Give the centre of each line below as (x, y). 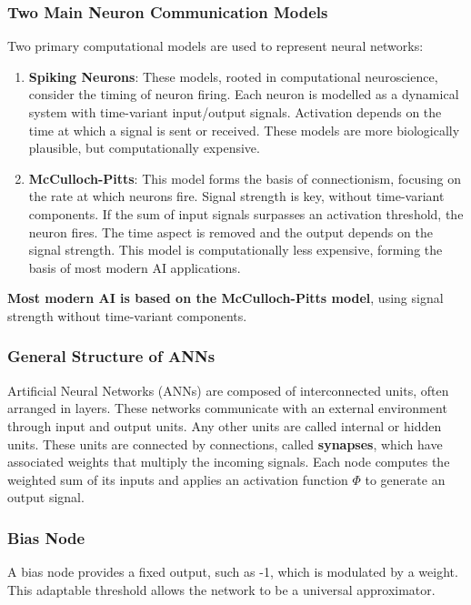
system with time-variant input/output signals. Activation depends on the (235, 112)
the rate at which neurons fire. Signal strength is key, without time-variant (236, 196)
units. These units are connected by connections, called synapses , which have (225, 444)
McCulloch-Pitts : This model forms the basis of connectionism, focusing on (245, 178)
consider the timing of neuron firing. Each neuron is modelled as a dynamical (244, 94)
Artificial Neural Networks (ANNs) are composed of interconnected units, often (228, 390)
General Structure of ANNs (111, 356)
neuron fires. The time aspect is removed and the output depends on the (230, 232)
